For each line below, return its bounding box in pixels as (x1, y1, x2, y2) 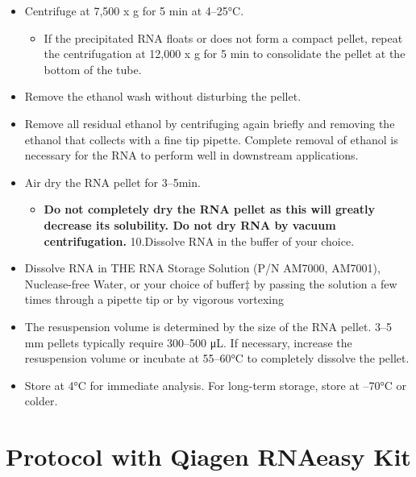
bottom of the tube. (44, 60, 142, 77)
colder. (24, 392, 58, 409)
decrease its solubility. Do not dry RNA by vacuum (44, 216, 336, 233)
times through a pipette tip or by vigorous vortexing (24, 291, 284, 308)
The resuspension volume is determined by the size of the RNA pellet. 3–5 (24, 317, 393, 334)
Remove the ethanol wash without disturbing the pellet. (24, 88, 302, 105)
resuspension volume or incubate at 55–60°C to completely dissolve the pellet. (24, 350, 410, 367)
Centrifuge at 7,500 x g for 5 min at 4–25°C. (24, 2, 244, 19)
